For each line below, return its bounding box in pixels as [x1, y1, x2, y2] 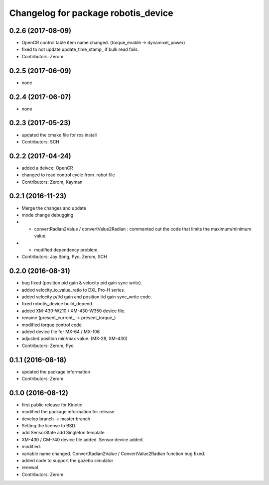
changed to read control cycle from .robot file [21, 172, 115, 178]
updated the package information [21, 368, 91, 374]
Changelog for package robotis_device [9, 7, 174, 18]
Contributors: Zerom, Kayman [21, 179, 83, 185]
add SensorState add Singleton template [21, 430, 105, 436]
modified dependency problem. [34, 246, 99, 252]
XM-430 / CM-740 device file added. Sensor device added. [21, 436, 144, 443]
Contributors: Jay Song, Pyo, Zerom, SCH [21, 254, 107, 260]
